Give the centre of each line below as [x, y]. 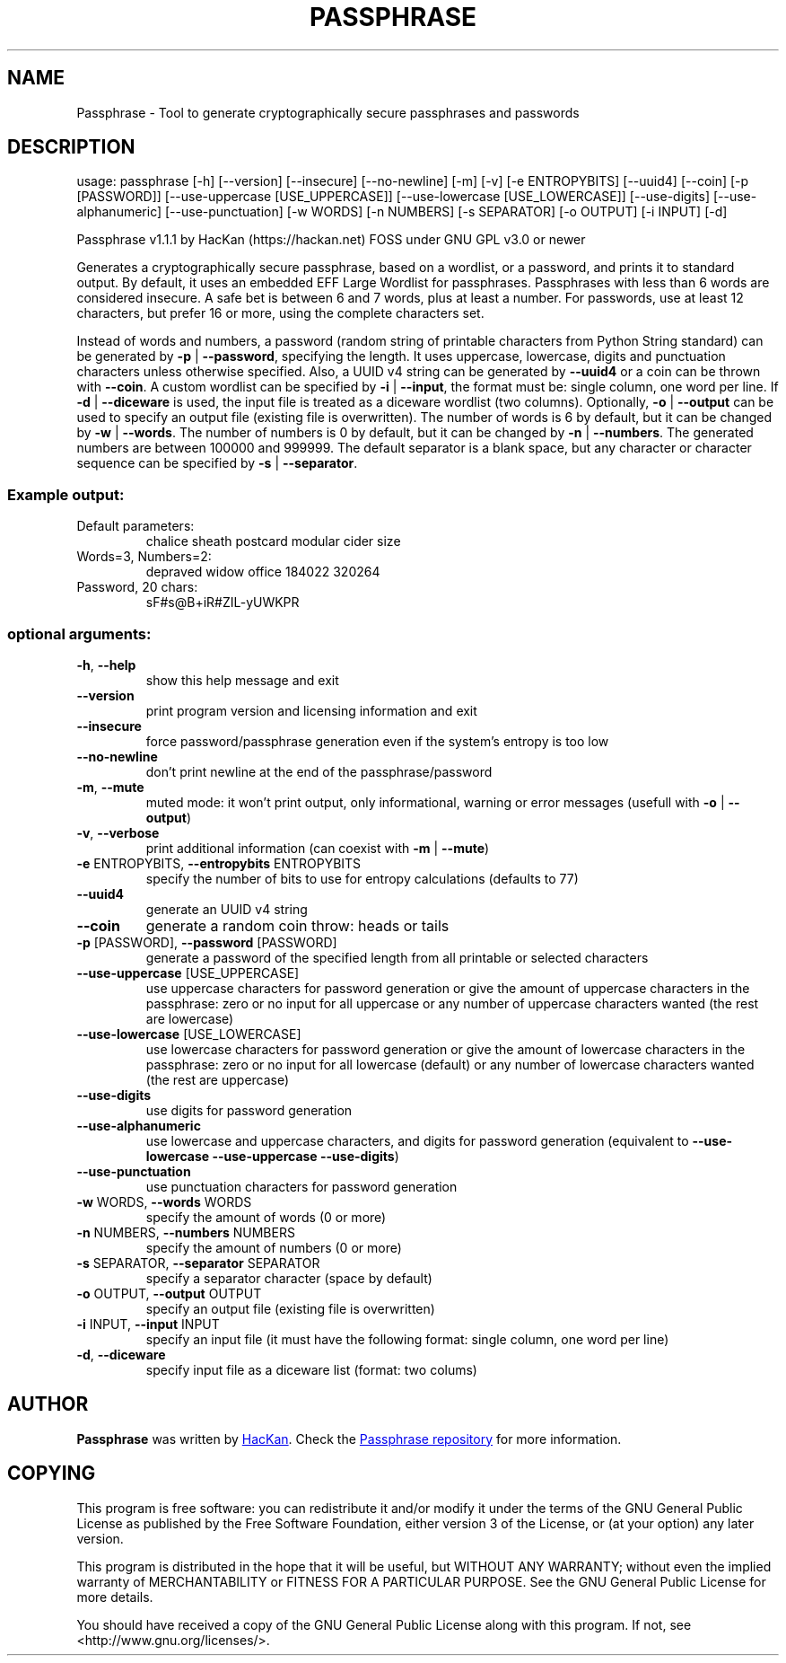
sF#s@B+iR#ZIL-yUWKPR [223, 603]
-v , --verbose [118, 832]
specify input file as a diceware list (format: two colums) [311, 1369]
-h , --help [106, 664]
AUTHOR [48, 1404]
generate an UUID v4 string [227, 909]
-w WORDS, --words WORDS [164, 1201]
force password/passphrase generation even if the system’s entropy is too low [377, 741]
